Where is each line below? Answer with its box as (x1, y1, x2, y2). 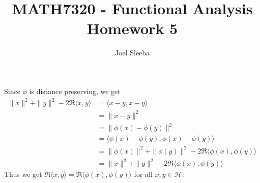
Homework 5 (86, 18, 178, 39)
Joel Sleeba (114, 47, 150, 58)
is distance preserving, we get (29, 85, 121, 96)
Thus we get (4, 169, 42, 179)
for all (134, 169, 153, 179)
